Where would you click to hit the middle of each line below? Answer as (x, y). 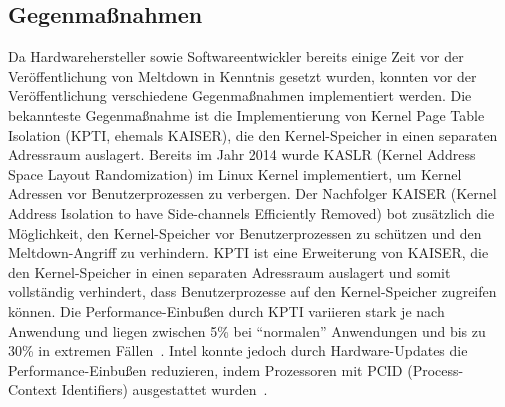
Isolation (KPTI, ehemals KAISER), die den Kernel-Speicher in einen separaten (253, 134)
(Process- (435, 369)
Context (32, 389)
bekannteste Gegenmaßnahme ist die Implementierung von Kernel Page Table (246, 114)
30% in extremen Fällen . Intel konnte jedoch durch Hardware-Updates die (238, 350)
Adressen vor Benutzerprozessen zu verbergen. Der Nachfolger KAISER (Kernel (252, 193)
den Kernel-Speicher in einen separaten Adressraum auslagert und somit (229, 271)
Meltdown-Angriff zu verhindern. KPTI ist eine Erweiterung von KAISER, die (248, 252)
